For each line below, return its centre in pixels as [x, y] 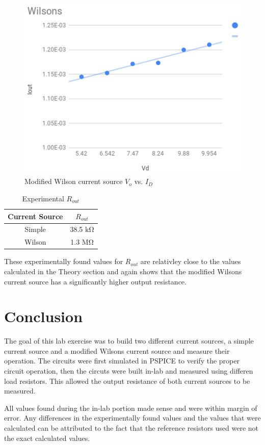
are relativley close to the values [191, 261]
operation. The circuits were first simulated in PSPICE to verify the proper [122, 361]
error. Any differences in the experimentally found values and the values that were [132, 418]
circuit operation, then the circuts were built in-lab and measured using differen [129, 371]
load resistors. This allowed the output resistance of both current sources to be [127, 381]
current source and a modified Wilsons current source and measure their [117, 350]
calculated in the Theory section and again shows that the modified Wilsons [123, 271]
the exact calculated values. [47, 438]
